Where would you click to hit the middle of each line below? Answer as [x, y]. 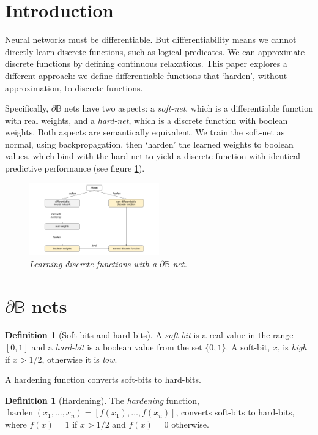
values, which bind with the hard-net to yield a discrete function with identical [153, 156]
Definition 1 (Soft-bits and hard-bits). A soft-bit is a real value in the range [149, 335]
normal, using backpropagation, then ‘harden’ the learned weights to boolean [149, 144]
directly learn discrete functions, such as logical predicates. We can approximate [155, 51]
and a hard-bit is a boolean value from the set [117, 347]
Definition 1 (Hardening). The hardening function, [102, 400]
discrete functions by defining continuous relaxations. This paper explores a [146, 63]
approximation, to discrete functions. [74, 87]
